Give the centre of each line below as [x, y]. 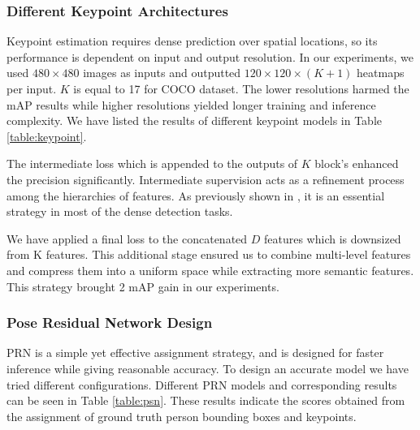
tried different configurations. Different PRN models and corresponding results [202, 384]
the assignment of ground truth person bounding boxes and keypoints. [182, 416]
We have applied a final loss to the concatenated [127, 238]
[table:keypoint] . [47, 136]
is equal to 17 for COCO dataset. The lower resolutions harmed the [241, 88]
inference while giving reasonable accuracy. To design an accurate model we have [208, 368]
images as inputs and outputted [162, 73]
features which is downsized [333, 238]
